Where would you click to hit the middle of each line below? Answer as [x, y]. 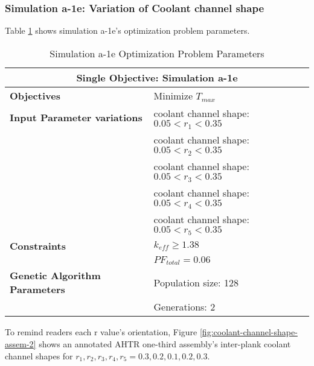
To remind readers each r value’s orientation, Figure [101, 332]
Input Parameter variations [76, 118]
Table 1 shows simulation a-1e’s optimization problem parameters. [127, 30]
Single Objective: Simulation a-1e [157, 77]
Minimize [173, 95]
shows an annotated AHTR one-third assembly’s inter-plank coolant [165, 344]
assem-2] [21, 344]
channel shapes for [39, 355]
